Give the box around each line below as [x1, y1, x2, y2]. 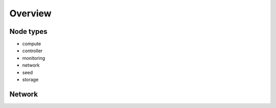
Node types [9, 27, 48, 36]
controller [22, 48, 43, 54]
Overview [9, 8, 52, 19]
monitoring [22, 55, 45, 61]
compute [22, 41, 41, 47]
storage [22, 77, 39, 83]
